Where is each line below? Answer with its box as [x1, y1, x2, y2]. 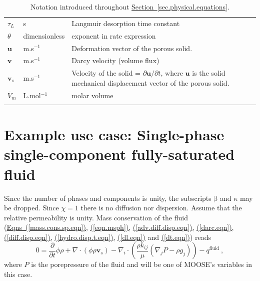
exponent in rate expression [71, 30, 156, 41]
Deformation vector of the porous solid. [71, 43, 192, 53]
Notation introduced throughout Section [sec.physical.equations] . [30, 2, 229, 12]
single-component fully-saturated [4, 144, 235, 164]
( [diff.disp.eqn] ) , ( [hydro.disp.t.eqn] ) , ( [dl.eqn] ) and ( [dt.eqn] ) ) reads [4, 231, 211, 242]
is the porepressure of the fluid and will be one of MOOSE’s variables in [31, 259, 252, 269]
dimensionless [23, 30, 65, 41]
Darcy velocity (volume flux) [71, 55, 159, 66]
